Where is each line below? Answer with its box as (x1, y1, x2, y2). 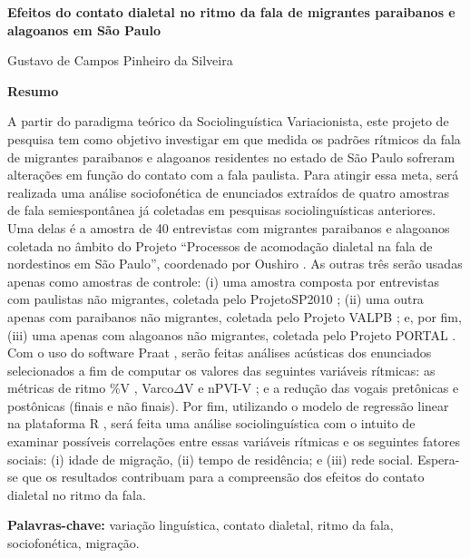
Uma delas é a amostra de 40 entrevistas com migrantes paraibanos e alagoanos (7, 218, 450, 237)
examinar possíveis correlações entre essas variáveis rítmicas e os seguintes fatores (7, 432, 460, 451)
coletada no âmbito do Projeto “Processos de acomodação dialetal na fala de (7, 236, 433, 255)
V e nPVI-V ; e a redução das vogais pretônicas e (184, 378, 459, 397)
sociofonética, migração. (7, 534, 140, 553)
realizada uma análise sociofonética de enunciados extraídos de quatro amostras (7, 182, 450, 201)
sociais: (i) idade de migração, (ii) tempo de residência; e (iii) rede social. (7, 449, 414, 468)
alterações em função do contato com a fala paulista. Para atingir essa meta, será (7, 165, 459, 184)
